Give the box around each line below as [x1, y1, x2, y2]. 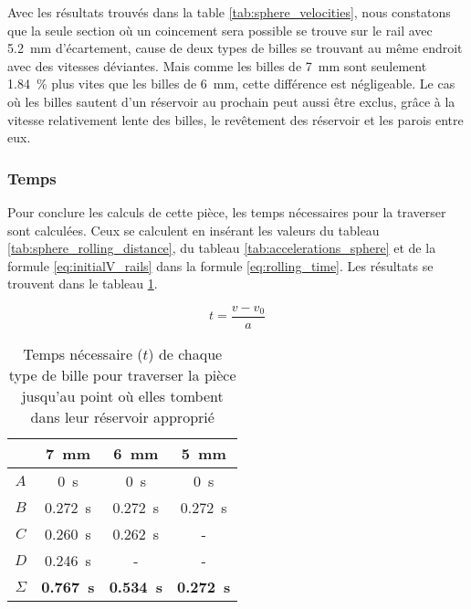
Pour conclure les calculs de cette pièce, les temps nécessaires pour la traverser [7, 202, 446, 221]
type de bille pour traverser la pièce [8, 364, 236, 385]
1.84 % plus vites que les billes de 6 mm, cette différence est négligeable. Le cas [7, 74, 455, 93]
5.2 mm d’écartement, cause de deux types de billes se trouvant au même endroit [7, 38, 463, 58]
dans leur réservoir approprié [30, 406, 215, 427]
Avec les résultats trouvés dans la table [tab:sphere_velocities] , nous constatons [7, 3, 451, 21]
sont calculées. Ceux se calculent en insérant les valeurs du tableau [7, 220, 380, 239]
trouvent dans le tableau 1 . [7, 274, 158, 293]
